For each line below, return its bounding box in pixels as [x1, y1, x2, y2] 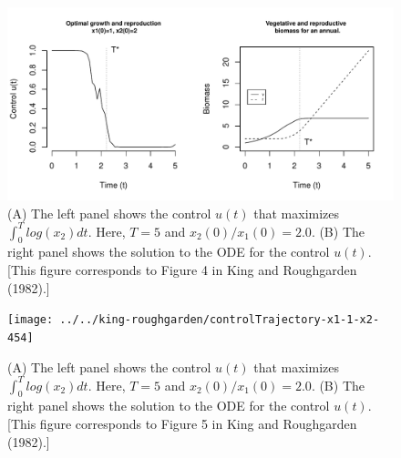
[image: [7, 313, 54, 327]
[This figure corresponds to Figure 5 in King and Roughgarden [7, 414, 357, 433]
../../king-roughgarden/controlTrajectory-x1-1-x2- [59, 313, 380, 327]
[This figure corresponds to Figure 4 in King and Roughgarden [7, 260, 357, 280]
